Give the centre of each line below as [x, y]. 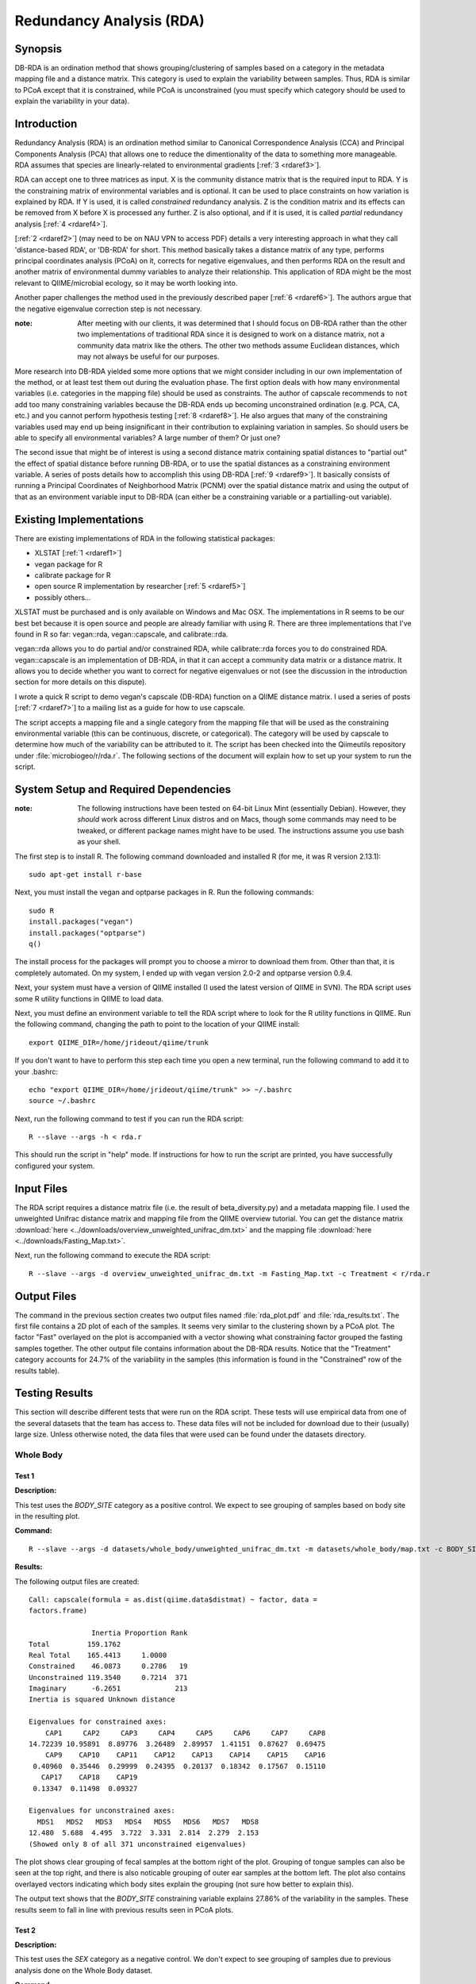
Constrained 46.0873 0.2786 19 [108, 1666]
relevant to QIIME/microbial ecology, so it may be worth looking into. [126, 283]
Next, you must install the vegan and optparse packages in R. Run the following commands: [164, 892]
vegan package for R [69, 564]
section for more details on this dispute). [81, 682]
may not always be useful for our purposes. [148, 356]
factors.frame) [58, 1611]
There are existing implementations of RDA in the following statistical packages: [145, 538]
